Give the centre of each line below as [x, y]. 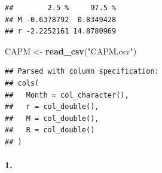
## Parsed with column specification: [82, 72]
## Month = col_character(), [67, 95]
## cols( [22, 83]
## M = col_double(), [52, 118]
